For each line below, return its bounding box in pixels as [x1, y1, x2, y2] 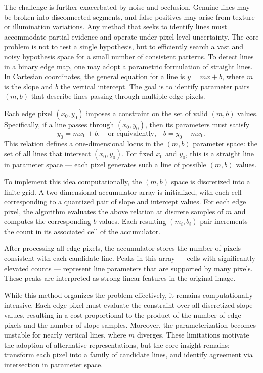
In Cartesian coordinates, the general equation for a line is [4, 71, 185, 82]
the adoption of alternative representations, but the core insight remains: [4, 339, 230, 350]
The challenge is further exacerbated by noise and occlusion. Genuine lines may [4, 2, 250, 12]
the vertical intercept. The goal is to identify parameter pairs [60, 81, 250, 91]
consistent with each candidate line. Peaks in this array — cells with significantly [4, 253, 255, 264]
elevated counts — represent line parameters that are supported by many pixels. [4, 263, 253, 273]
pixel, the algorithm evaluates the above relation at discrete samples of [4, 206, 224, 216]
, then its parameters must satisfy [145, 119, 250, 129]
